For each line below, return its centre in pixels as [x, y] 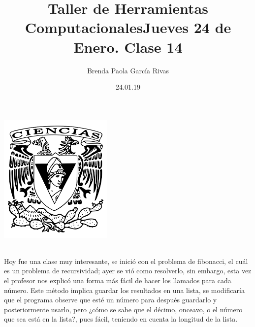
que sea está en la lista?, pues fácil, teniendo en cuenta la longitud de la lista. [121, 319]
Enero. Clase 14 [128, 47]
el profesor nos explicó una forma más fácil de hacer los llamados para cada [118, 280]
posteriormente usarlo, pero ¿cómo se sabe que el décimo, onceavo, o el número [123, 309]
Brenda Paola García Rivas [128, 70]
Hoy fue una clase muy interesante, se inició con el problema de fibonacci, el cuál [126, 261]
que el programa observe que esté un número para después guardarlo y [111, 300]
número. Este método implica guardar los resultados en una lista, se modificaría [124, 290]
